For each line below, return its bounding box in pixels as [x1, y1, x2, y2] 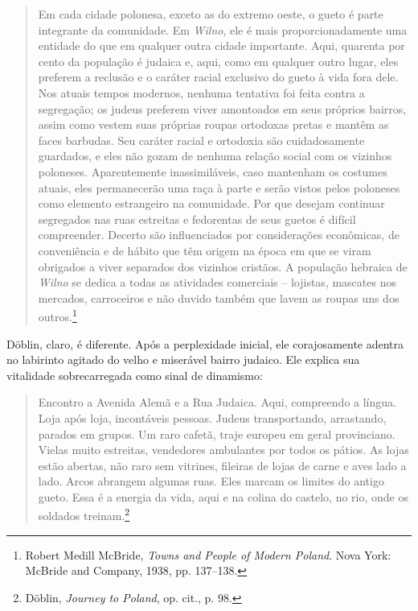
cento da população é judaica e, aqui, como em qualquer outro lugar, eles [38, 52, 399, 69]
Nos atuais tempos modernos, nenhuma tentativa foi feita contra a [38, 84, 365, 101]
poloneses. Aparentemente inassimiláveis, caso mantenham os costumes [38, 163, 387, 180]
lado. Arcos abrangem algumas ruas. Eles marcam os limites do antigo [38, 473, 384, 489]
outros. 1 [38, 306, 77, 324]
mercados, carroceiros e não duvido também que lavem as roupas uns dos [38, 289, 400, 306]
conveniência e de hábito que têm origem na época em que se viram [38, 242, 371, 258]
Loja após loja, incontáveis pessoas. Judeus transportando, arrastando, [38, 409, 387, 426]
